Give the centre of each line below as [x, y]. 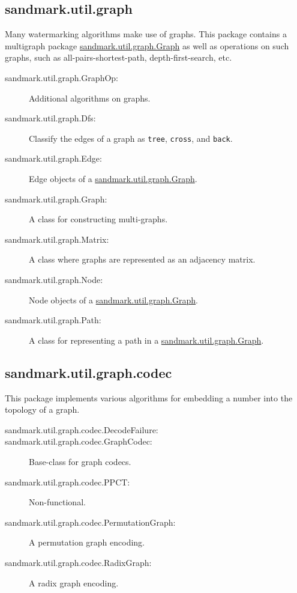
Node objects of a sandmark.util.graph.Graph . [114, 300]
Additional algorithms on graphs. [90, 98]
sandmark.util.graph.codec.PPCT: [67, 482]
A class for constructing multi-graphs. [98, 219]
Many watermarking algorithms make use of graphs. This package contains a [146, 34]
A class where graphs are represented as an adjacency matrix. [142, 259]
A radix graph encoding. [74, 582]
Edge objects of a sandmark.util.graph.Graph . [113, 179]
